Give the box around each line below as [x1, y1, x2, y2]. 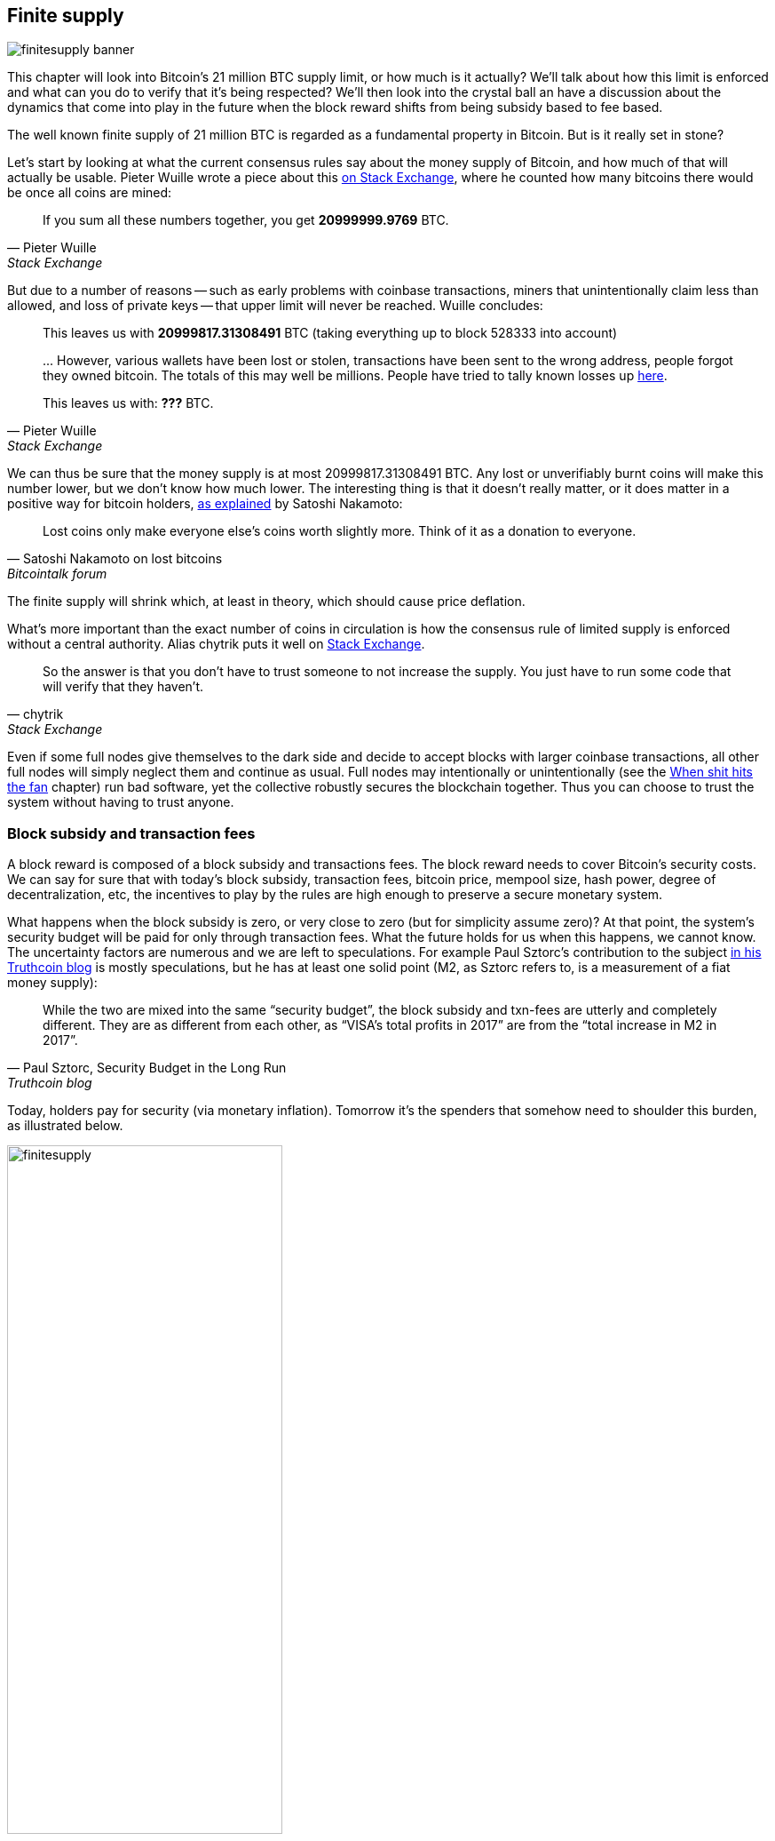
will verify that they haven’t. [43, 679, 204, 695]
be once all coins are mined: [7, 185, 172, 201]
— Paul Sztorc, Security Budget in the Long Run [7, 1060, 287, 1076]
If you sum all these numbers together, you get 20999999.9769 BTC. [43, 212, 449, 228]
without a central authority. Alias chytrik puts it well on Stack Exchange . [7, 636, 425, 652]
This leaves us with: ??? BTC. [43, 395, 214, 411]
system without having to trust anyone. [7, 794, 234, 810]
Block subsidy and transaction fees [7, 824, 256, 842]
